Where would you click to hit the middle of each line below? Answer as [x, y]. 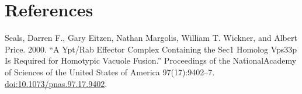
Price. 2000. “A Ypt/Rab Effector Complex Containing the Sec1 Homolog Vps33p [151, 49]
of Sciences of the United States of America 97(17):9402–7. [110, 72]
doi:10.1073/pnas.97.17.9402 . [56, 83]
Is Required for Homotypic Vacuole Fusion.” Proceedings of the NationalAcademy [151, 60]
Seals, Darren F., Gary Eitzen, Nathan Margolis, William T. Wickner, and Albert [151, 38]
